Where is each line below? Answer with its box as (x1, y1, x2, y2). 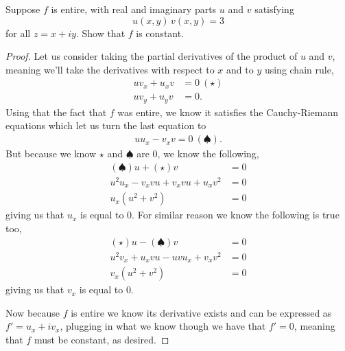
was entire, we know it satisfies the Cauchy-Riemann (117, 104, 338, 119)
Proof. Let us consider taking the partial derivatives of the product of (5, 49, 298, 63)
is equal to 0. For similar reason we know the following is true (80, 207, 340, 222)
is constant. (136, 25, 185, 40)
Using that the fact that (5, 104, 107, 119)
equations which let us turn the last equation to (5, 118, 206, 133)
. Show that (75, 25, 126, 40)
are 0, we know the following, (136, 146, 259, 161)
